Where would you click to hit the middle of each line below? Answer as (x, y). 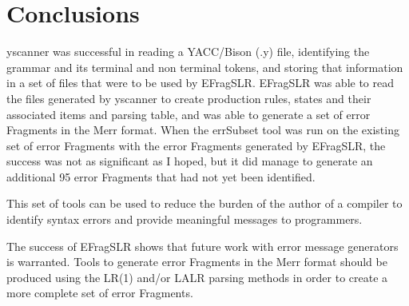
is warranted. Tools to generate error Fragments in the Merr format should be (197, 262)
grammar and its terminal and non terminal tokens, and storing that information (205, 67)
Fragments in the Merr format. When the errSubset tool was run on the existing (203, 130)
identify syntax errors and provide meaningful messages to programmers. (185, 219)
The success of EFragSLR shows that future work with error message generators (203, 246)
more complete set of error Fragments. (100, 293)
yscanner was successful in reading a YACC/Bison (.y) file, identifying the (188, 52)
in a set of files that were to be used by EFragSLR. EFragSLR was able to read (201, 83)
